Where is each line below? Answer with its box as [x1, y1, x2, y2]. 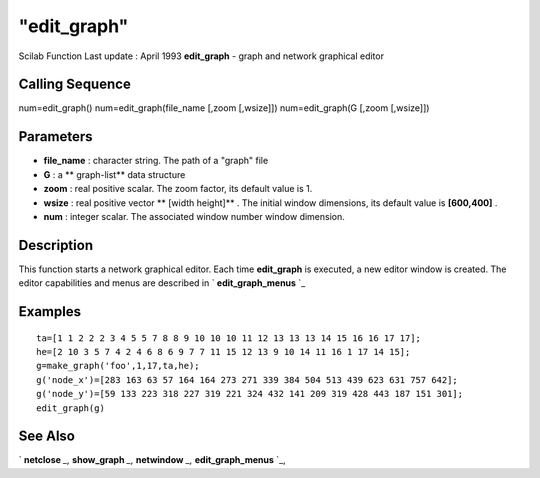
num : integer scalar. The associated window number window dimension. [43, 210, 345, 222]
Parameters [18, 128, 93, 145]
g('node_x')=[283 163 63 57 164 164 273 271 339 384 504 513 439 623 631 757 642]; [36, 374, 459, 385]
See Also [18, 428, 75, 445]
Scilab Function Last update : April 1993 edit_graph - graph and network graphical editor [18, 50, 385, 62]
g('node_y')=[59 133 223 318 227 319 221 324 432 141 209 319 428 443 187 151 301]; [36, 388, 464, 400]
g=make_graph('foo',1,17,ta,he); [36, 360, 200, 372]
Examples [18, 303, 82, 320]
